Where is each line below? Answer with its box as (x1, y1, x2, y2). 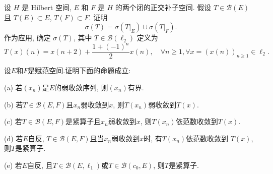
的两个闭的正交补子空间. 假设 (115, 2, 212, 12)
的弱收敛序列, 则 (54, 82, 108, 92)
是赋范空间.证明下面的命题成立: (28, 65, 131, 76)
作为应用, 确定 (4, 32, 51, 43)
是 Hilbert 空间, (21, 2, 72, 12)
